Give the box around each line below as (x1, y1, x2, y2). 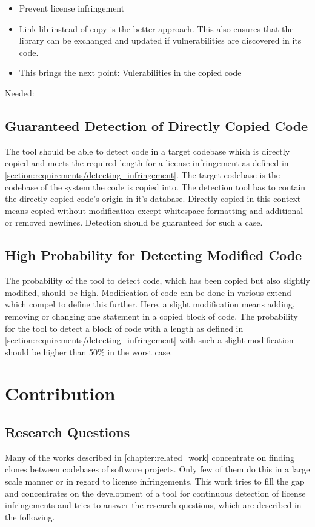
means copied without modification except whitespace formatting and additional (5, 204, 303, 217)
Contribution (5, 381, 116, 406)
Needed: (5, 86, 35, 99)
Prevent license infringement (19, 2, 125, 14)
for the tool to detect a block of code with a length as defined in (5, 321, 244, 334)
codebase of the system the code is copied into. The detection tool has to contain (5, 180, 306, 193)
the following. (5, 510, 55, 523)
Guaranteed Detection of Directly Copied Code (5, 116, 308, 135)
